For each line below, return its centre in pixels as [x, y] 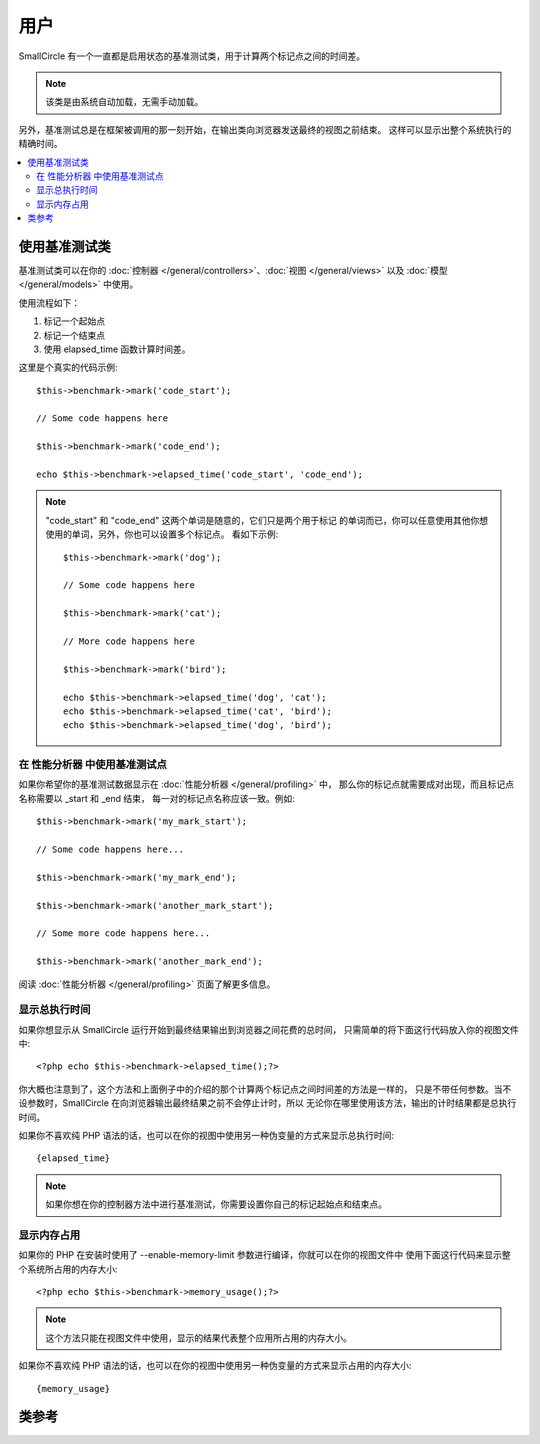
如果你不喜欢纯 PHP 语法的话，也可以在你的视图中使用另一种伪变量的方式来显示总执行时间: [206, 1135]
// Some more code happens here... [123, 933]
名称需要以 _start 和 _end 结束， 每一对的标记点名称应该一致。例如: [156, 798]
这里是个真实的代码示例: [68, 367]
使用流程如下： [49, 302]
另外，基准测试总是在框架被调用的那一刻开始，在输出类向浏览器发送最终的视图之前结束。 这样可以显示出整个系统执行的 [265, 129]
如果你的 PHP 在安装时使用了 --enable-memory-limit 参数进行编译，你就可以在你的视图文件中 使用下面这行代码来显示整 [265, 1255]
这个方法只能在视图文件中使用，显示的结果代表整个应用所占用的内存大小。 [198, 1337]
